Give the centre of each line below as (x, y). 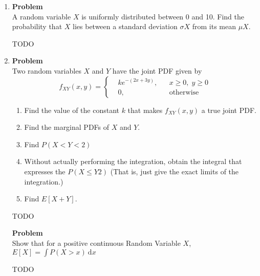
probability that (37, 26)
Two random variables (47, 70)
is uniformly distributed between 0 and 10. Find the (163, 16)
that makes (145, 110)
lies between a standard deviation (125, 26)
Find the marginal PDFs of (67, 127)
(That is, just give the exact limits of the (175, 171)
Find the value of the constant (72, 110)
